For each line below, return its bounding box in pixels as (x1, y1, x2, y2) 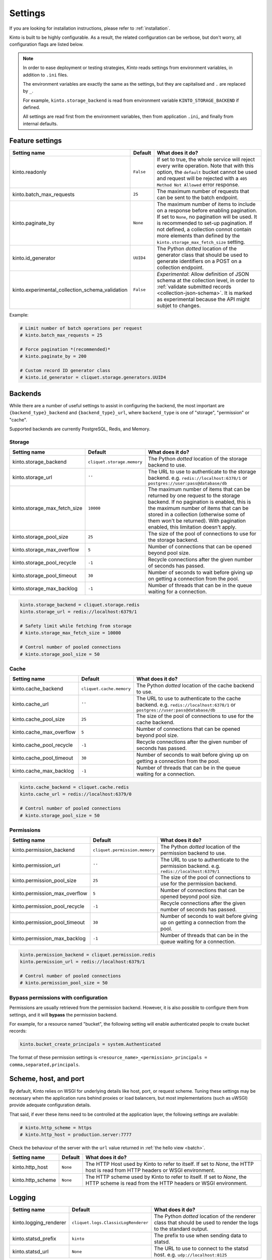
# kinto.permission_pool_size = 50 (20, 980, 108, 986)
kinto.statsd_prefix (12, 1235, 56, 1242)
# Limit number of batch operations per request (20, 325, 143, 331)
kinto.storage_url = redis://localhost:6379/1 (20, 609, 137, 615)
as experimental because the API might (157, 295, 250, 302)
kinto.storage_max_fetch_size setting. (157, 238, 245, 245)
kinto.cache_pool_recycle (12, 741, 73, 748)
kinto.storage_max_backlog (12, 585, 78, 592)
